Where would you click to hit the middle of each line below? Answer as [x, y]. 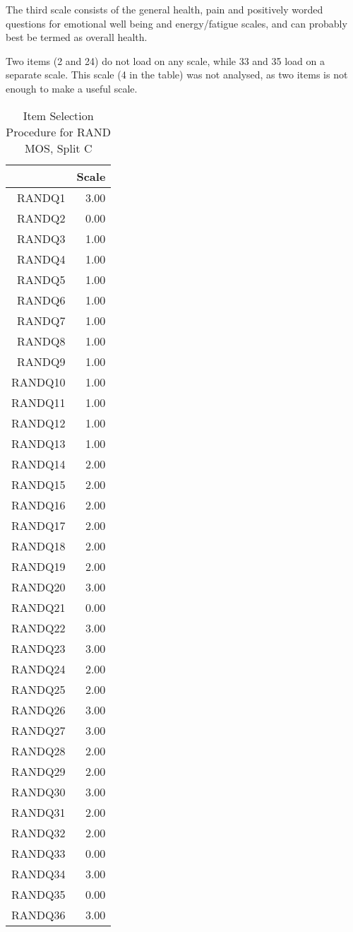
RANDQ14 [38, 464]
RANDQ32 [38, 832]
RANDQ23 [38, 648]
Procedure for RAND [59, 131]
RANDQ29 [38, 771]
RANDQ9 [41, 361]
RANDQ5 [41, 279]
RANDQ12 [38, 423]
